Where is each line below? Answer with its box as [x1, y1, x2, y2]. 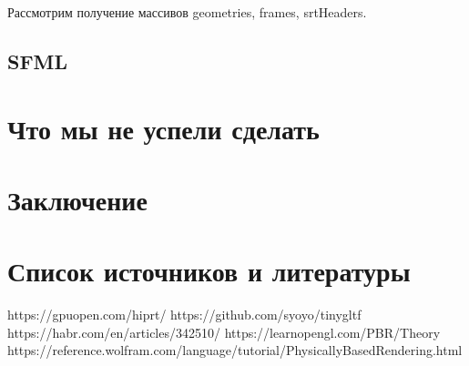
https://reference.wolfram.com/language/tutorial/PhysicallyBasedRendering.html [7, 341, 463, 360]
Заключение [7, 180, 148, 218]
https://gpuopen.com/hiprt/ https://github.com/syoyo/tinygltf [7, 305, 362, 324]
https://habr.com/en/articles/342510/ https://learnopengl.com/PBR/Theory [7, 322, 441, 341]
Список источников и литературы [7, 252, 411, 290]
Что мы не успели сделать [7, 109, 320, 147]
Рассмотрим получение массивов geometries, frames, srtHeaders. [7, 3, 367, 21]
